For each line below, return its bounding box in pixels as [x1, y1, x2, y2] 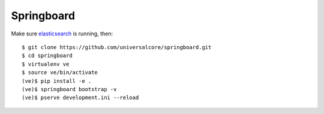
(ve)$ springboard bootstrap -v [22, 86, 117, 92]
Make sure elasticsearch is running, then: [11, 30, 113, 37]
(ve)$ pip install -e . [22, 77, 92, 84]
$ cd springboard [22, 52, 73, 59]
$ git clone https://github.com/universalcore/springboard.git [22, 44, 212, 50]
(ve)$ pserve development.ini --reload [22, 94, 139, 101]
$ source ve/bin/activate [22, 69, 98, 76]
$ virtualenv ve [22, 61, 70, 67]
